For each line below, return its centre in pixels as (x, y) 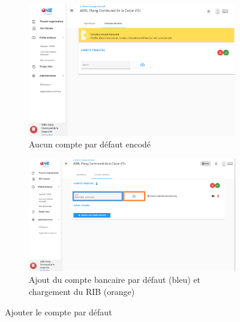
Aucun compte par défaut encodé (90, 144)
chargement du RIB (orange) (82, 292)
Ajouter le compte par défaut (58, 311)
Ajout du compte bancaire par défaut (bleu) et (115, 280)
